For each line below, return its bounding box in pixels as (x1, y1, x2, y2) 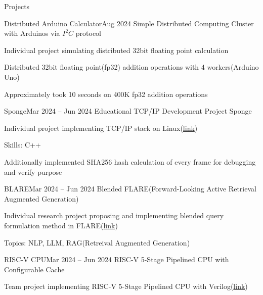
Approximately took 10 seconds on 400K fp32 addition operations (4, 88, 208, 99)
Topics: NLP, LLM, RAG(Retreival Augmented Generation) (4, 237, 190, 248)
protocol (75, 28, 102, 38)
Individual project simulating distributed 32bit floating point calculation (4, 44, 229, 55)
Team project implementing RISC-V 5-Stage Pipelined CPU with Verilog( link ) (4, 281, 248, 291)
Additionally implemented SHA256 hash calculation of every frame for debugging (4, 156, 256, 167)
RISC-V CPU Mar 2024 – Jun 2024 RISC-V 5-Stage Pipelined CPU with (4, 254, 229, 265)
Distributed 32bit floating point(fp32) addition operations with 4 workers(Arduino (4, 62, 259, 72)
